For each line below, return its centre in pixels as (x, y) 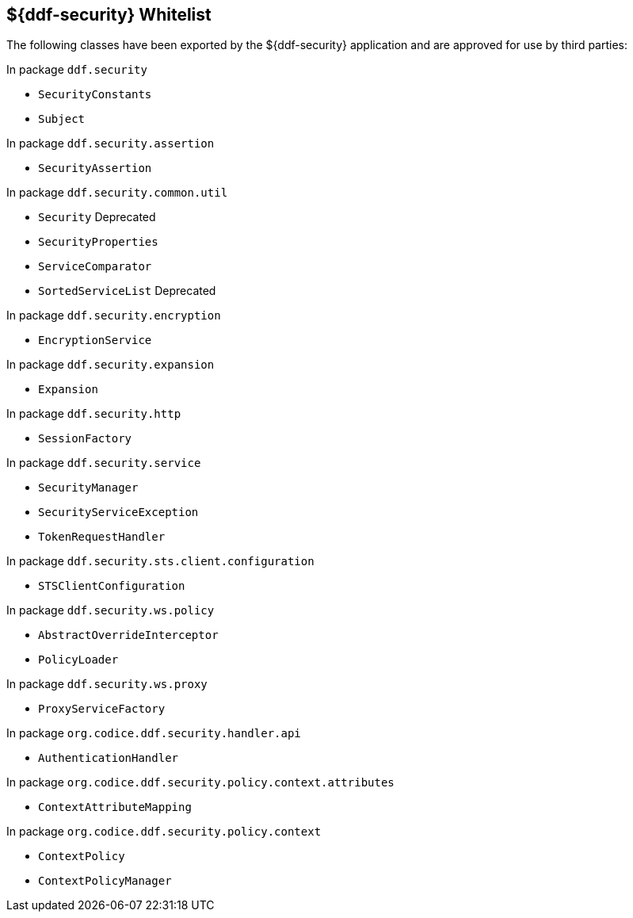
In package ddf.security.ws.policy (111, 610)
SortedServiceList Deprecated (127, 291)
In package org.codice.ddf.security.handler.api (154, 733)
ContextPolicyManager (105, 881)
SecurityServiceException (118, 513)
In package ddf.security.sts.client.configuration (160, 561)
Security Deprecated (97, 217)
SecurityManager (88, 488)
